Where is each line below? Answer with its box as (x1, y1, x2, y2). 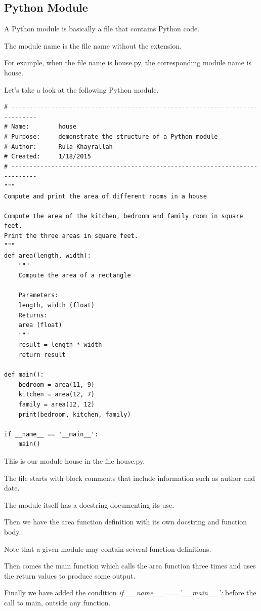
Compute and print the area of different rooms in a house (4, 192, 207, 200)
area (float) (18, 321, 62, 329)
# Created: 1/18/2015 (4, 153, 91, 160)
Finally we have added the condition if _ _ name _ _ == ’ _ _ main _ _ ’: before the (4, 587, 256, 598)
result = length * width (18, 341, 102, 349)
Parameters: (18, 292, 59, 299)
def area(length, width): (4, 252, 91, 260)
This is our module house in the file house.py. (4, 455, 145, 466)
